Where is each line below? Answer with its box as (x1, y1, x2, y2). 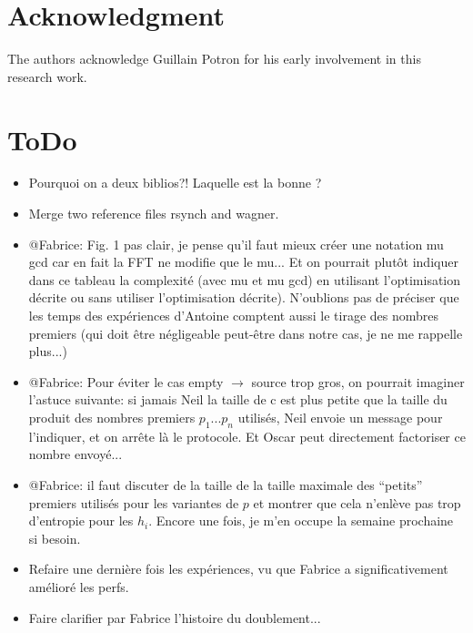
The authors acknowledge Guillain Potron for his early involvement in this (7, 49, 421, 68)
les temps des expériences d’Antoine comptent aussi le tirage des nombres (28, 306, 439, 324)
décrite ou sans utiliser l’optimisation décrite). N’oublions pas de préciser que (28, 288, 459, 307)
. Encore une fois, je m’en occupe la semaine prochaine (148, 511, 454, 530)
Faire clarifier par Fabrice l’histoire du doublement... (28, 607, 321, 627)
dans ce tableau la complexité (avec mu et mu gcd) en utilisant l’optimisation (28, 270, 461, 289)
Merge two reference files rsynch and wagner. (28, 204, 279, 223)
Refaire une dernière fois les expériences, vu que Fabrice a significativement (28, 559, 448, 578)
